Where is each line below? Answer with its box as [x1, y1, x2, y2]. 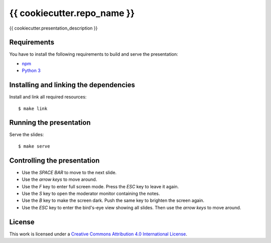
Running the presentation [9, 118, 91, 127]
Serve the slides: [9, 132, 44, 138]
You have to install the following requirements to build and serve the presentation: [9, 51, 178, 57]
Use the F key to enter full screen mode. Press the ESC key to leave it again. [22, 183, 179, 189]
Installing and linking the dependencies [9, 81, 135, 89]
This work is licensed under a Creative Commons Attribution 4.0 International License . [9, 231, 188, 237]
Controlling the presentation [9, 156, 100, 165]
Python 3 [22, 68, 41, 74]
